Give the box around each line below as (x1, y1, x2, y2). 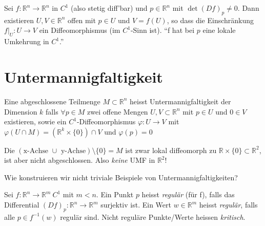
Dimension (4, 106, 37, 117)
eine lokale (202, 25, 236, 35)
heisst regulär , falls (199, 199, 258, 210)
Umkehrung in (4, 36, 49, 47)
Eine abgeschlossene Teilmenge (4, 96, 100, 106)
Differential (4, 199, 39, 210)
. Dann (237, 3, 259, 13)
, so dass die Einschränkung (167, 14, 254, 25)
